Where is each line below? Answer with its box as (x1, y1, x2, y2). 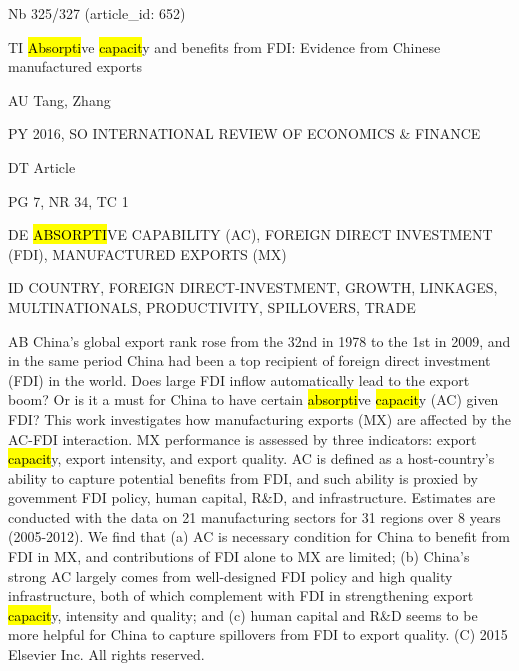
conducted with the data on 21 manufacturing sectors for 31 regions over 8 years (8, 506, 501, 527)
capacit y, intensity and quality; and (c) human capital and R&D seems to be (8, 604, 478, 625)
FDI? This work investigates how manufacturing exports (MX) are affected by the (8, 408, 511, 429)
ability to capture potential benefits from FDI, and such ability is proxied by (8, 467, 478, 488)
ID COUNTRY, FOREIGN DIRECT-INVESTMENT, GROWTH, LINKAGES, (8, 277, 498, 298)
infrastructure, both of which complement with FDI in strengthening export (8, 585, 474, 606)
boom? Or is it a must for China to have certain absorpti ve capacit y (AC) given (8, 389, 499, 410)
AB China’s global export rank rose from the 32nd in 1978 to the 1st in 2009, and (8, 330, 511, 351)
